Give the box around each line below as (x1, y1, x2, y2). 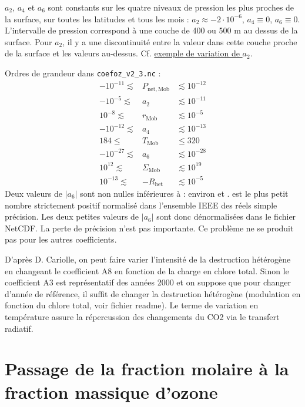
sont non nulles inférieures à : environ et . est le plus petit (80, 187, 289, 199)
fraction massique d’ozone (5, 379, 218, 403)
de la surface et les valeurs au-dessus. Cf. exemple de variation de (5, 47, 240, 59)
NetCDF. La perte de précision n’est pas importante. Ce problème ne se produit (5, 221, 294, 234)
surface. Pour (5, 35, 52, 48)
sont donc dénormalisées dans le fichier (156, 210, 296, 223)
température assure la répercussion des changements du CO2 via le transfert (5, 310, 280, 322)
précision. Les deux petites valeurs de (5, 210, 139, 223)
